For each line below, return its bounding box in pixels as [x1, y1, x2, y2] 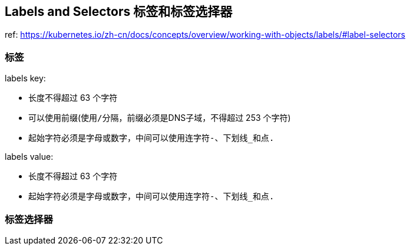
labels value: [5, 152, 54, 162]
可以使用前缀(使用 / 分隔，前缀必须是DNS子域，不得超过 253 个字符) [28, 113, 291, 123]
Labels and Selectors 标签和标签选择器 [5, 4, 233, 19]
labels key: [5, 73, 46, 84]
